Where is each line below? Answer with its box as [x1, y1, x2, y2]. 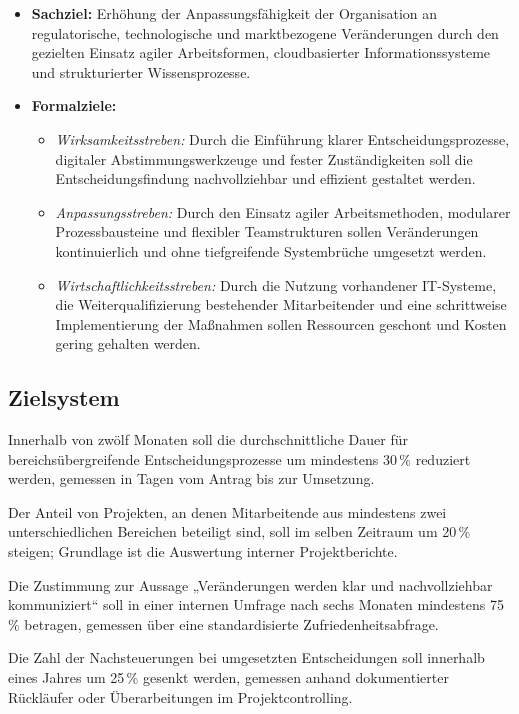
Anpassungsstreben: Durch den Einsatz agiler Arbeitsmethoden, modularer [55, 201, 511, 222]
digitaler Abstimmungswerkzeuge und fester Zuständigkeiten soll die [55, 148, 473, 169]
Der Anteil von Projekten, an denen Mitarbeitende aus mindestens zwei [8, 501, 447, 522]
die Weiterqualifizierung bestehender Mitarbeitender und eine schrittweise [55, 294, 507, 315]
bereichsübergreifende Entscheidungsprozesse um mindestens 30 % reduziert [8, 448, 471, 469]
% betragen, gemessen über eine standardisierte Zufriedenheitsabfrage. [8, 613, 439, 634]
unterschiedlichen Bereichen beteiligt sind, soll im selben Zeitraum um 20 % [8, 521, 471, 542]
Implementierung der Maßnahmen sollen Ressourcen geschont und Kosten [55, 313, 507, 334]
